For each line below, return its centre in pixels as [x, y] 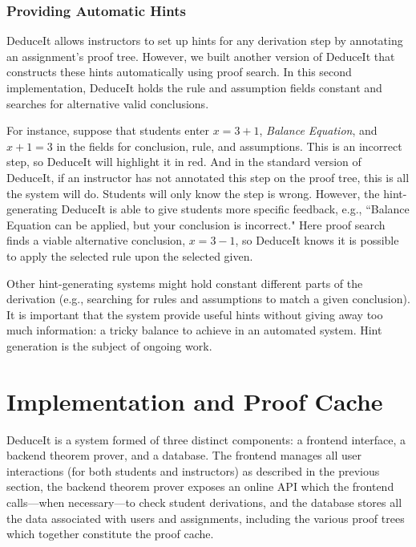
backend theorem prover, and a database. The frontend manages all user [184, 455]
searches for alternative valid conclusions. [108, 103]
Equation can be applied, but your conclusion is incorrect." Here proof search [196, 224]
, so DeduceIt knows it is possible [317, 240]
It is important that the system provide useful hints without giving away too [195, 314]
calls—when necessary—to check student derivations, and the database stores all [204, 502]
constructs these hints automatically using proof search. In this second [179, 72]
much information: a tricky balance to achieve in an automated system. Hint [194, 330]
